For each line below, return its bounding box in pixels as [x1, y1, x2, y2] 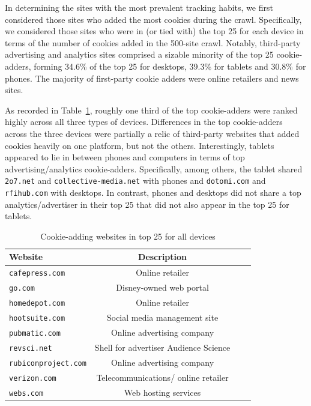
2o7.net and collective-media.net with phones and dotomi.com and [5, 174, 266, 187]
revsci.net [9, 344, 52, 353]
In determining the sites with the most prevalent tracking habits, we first [5, 1, 273, 13]
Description [138, 250, 187, 263]
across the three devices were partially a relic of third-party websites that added [5, 127, 300, 139]
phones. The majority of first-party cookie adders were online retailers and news [5, 71, 299, 84]
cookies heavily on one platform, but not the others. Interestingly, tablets [5, 139, 274, 151]
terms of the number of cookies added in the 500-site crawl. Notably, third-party [5, 36, 301, 49]
